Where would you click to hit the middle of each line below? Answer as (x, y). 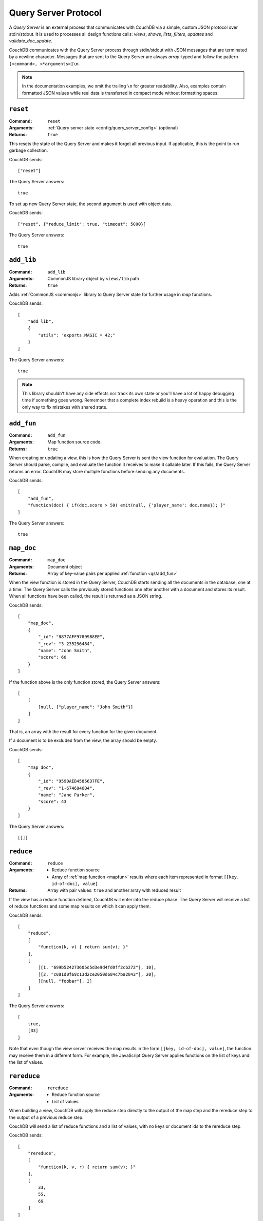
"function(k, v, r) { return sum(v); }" (87, 1167)
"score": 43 (52, 802)
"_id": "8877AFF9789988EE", (72, 637)
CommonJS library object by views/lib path (93, 278)
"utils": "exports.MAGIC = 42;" (77, 335)
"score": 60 (52, 657)
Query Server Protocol (55, 13)
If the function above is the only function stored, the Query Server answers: (85, 682)
